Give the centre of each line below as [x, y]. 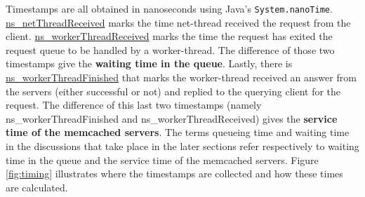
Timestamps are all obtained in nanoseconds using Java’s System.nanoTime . [169, 8]
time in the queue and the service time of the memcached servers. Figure [162, 159]
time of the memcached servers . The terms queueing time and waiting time [178, 132]
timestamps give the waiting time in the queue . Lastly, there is [149, 63]
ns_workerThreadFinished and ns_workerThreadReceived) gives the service [172, 118]
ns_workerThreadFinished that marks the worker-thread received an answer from [181, 77]
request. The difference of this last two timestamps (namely [134, 105]
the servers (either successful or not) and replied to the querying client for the [173, 91]
